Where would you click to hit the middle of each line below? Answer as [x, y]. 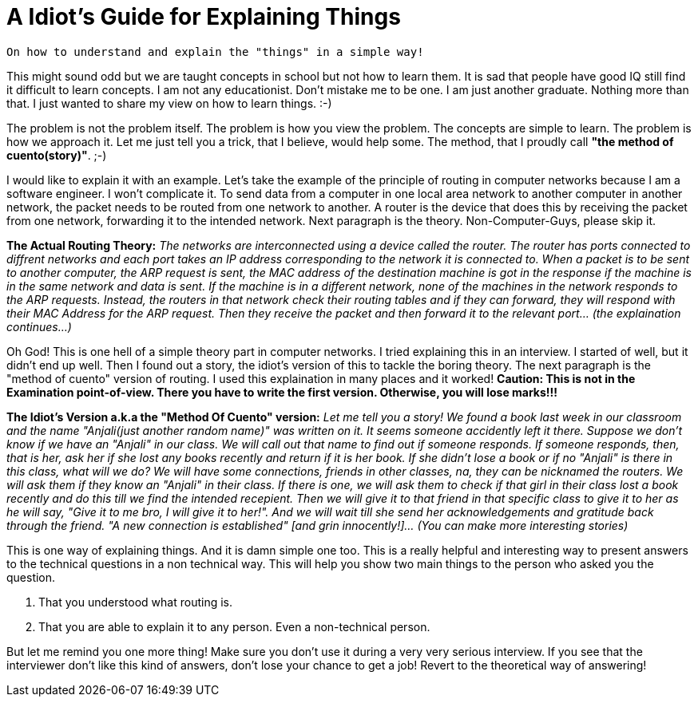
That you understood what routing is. [135, 602]
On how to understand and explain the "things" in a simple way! [215, 51]
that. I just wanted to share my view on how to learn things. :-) [169, 103]
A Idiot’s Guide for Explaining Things [204, 17]
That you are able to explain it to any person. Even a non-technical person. [234, 626]
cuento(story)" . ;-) [57, 155]
